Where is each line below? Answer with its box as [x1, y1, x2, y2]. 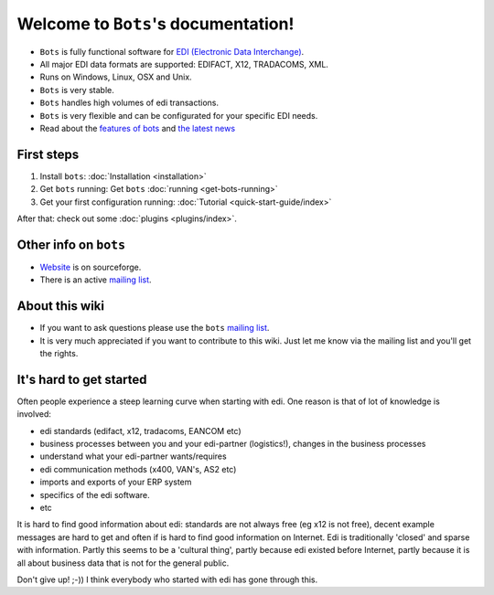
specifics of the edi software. [39, 489, 150, 500]
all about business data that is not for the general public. [16, 558, 230, 568]
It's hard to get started [16, 371, 147, 388]
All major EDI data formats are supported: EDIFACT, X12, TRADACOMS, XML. [39, 58, 329, 69]
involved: [16, 409, 52, 420]
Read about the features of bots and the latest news [39, 122, 236, 133]
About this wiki [16, 298, 105, 314]
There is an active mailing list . [39, 274, 152, 285]
